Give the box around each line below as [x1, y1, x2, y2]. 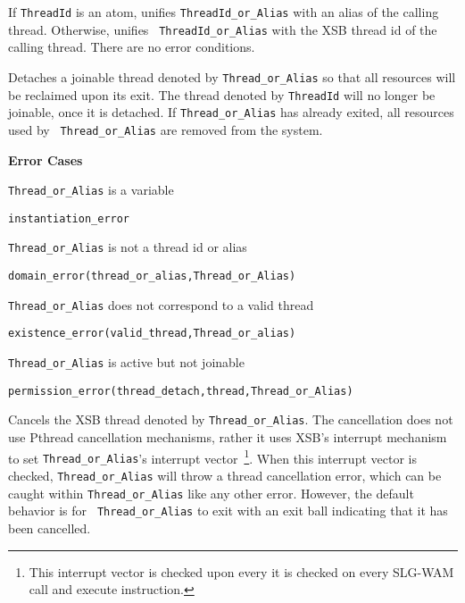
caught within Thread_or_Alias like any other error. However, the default [8, 483, 414, 502]
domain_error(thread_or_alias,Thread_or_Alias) [8, 270, 296, 283]
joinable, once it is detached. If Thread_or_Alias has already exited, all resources [8, 103, 454, 121]
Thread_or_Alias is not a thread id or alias [8, 238, 247, 256]
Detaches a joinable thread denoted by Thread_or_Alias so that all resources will [8, 67, 456, 86]
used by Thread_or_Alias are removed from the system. [8, 120, 323, 138]
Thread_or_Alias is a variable [8, 180, 174, 199]
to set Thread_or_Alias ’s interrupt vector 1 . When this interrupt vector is [8, 446, 417, 467]
